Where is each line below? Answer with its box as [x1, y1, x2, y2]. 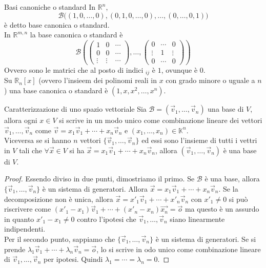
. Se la [218, 183, 238, 194]
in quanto [4, 213, 34, 224]
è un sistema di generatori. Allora [42, 183, 148, 194]
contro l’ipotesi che [77, 213, 136, 224]
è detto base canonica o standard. [4, 19, 110, 30]
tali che [19, 145, 42, 155]
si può [229, 193, 248, 204]
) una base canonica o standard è [4, 85, 108, 96]
